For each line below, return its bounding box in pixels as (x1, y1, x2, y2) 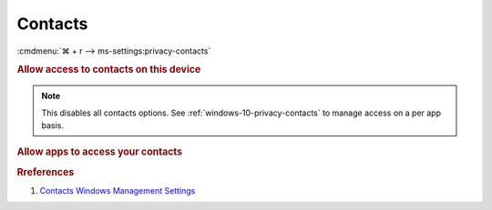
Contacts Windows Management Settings (39, 185, 196, 195)
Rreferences (16, 165, 75, 178)
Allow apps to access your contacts (16, 145, 182, 158)
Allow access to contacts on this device (16, 64, 201, 76)
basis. (41, 119, 64, 131)
